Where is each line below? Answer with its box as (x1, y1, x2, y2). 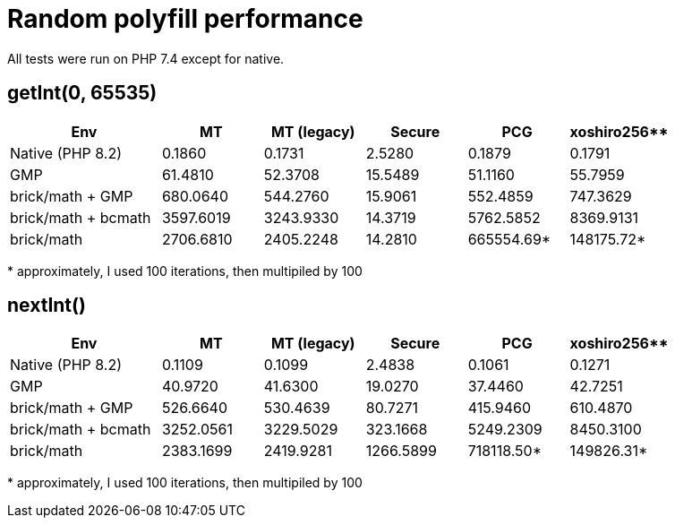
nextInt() (7, 294, 86, 317)
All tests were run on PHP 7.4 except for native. (7, 50, 285, 66)
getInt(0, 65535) (7, 82, 158, 105)
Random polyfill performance (7, 4, 363, 34)
